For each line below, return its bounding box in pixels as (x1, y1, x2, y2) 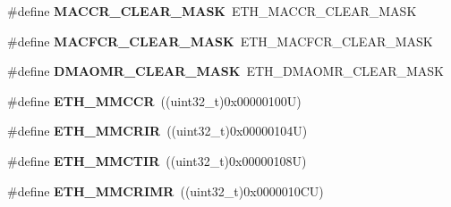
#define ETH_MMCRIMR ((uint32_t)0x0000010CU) (7, 181, 324, 200)
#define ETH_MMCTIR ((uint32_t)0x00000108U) (7, 151, 307, 170)
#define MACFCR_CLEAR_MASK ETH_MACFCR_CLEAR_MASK (7, 31, 433, 50)
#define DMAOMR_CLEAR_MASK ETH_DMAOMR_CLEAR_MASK (7, 62, 444, 80)
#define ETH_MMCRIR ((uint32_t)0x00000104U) (7, 121, 308, 140)
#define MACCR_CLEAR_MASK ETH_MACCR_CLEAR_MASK (7, 2, 417, 20)
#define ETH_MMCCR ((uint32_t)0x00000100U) (7, 91, 302, 110)
